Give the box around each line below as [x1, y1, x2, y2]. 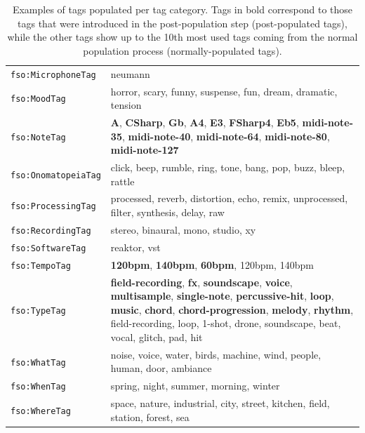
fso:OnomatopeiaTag [11, 170, 101, 180]
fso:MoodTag [11, 94, 66, 105]
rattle [110, 173, 135, 188]
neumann [110, 66, 150, 81]
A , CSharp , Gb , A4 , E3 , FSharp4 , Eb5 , [110, 114, 299, 129]
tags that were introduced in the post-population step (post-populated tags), [18, 15, 347, 30]
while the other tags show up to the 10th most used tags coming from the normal [7, 29, 358, 44]
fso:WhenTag [11, 382, 66, 392]
